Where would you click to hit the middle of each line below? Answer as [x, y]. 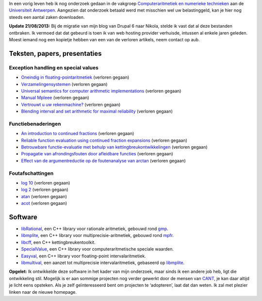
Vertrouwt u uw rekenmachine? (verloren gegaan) [71, 104]
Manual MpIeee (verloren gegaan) [55, 98]
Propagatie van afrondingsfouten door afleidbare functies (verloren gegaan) [97, 154]
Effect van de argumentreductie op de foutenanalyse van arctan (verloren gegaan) [104, 161]
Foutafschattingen [31, 173]
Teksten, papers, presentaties [55, 53]
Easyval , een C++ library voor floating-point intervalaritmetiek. [83, 256]
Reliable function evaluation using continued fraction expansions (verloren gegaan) [104, 140]
